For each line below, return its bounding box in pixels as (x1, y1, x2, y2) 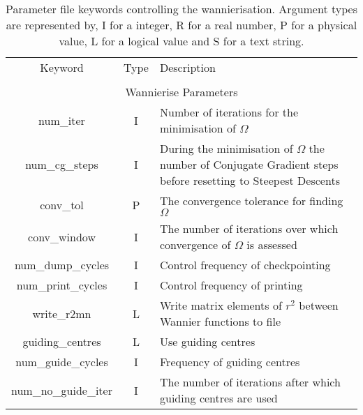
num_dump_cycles (14, 257, 110, 273)
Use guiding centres (159, 333, 255, 349)
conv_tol (40, 196, 84, 213)
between (299, 297, 339, 313)
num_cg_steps (25, 156, 98, 172)
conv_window (28, 228, 96, 245)
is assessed (246, 236, 297, 252)
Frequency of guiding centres (159, 354, 300, 370)
